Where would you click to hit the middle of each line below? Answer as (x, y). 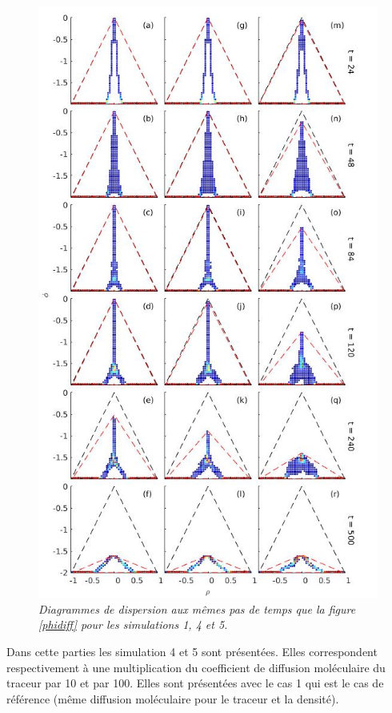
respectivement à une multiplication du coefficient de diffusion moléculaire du (196, 667)
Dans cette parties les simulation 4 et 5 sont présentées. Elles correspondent (192, 652)
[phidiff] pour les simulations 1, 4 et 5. (133, 624)
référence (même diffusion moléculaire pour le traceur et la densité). (173, 698)
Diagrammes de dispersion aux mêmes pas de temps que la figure (197, 608)
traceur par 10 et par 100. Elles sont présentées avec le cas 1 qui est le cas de (195, 683)
